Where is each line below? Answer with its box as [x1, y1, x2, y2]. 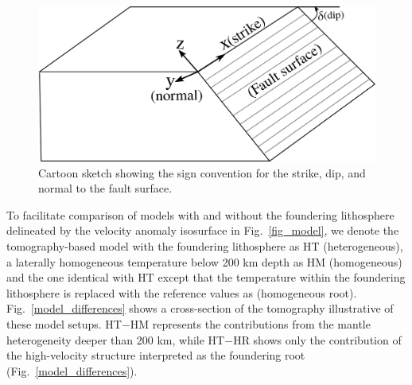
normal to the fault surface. [38, 180, 173, 196]
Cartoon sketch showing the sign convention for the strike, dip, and [38, 164, 366, 181]
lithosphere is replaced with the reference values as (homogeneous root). [6, 284, 357, 301]
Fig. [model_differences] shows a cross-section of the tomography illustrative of [6, 300, 394, 317]
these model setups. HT [6, 315, 122, 332]
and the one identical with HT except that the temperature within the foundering [6, 269, 406, 286]
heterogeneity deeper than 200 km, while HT [6, 331, 225, 348]
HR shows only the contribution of [233, 331, 402, 348]
